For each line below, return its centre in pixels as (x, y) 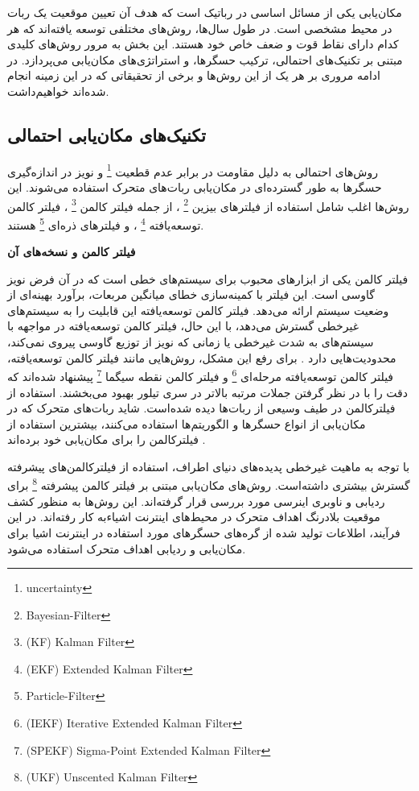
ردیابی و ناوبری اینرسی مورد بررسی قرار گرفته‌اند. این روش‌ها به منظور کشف (196, 501)
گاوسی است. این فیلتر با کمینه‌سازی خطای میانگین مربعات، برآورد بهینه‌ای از (191, 294)
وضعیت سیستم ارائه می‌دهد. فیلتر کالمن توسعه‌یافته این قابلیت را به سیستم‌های (198, 310)
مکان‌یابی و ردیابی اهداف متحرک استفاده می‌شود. (127, 548)
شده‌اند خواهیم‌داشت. (58, 91)
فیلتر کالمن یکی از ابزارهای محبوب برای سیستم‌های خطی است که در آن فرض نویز (208, 278)
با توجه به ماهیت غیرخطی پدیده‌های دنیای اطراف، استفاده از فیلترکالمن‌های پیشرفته (209, 466)
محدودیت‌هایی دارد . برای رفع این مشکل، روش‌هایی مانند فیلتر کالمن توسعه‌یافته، (202, 357)
